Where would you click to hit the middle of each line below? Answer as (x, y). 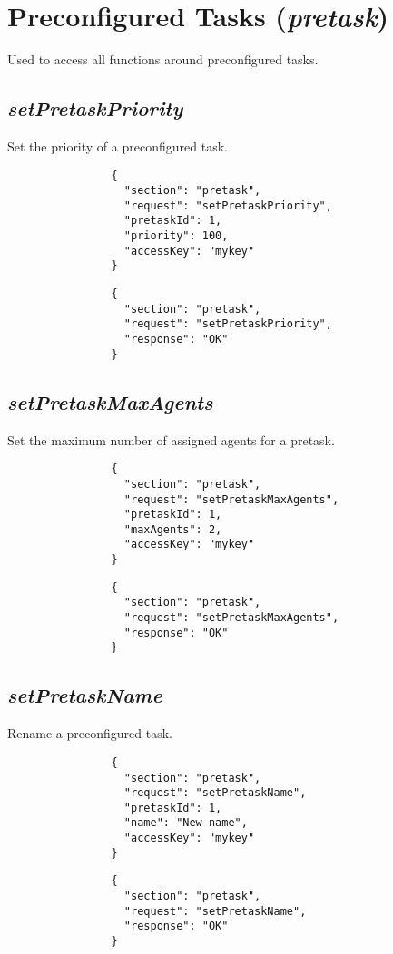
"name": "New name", (186, 823)
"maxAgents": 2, (173, 529)
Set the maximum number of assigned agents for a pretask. (171, 439)
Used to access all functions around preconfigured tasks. (163, 59)
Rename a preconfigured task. (90, 733)
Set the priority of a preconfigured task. (118, 146)
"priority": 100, (176, 236)
